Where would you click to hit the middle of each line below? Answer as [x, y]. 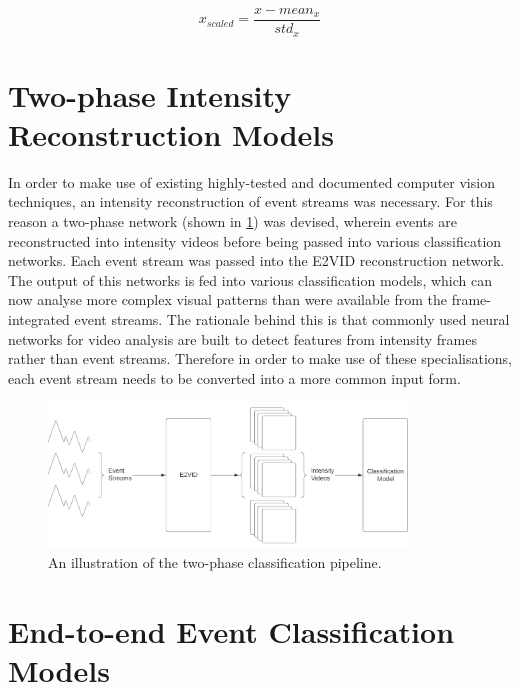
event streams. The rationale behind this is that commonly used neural [292, 318]
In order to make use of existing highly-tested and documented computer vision [251, 181]
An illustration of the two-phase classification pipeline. [215, 562]
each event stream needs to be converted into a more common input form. [234, 377]
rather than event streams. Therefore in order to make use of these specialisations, [260, 358]
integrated [39, 318]
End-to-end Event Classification [231, 630]
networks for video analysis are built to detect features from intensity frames [242, 338]
